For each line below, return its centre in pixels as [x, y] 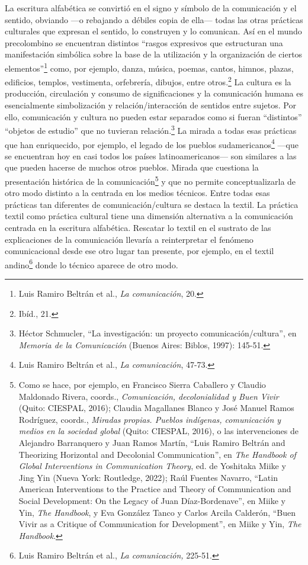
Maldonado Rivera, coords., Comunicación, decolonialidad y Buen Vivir [149, 396]
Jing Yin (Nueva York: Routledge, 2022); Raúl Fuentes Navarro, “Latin [148, 477]
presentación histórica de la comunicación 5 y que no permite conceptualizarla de [150, 180]
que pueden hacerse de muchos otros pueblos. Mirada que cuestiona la [132, 167]
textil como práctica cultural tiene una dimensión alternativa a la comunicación [149, 216]
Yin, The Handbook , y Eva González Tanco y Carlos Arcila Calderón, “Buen [157, 512]
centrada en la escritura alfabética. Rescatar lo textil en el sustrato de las [138, 227]
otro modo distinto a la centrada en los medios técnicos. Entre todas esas [137, 193]
